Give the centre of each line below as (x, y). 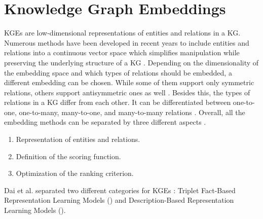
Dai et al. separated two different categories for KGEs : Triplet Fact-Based (120, 190)
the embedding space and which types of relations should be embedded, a (118, 72)
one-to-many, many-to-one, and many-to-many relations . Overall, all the (132, 112)
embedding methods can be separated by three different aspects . (105, 122)
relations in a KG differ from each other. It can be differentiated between (118, 102)
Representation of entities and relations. (78, 139)
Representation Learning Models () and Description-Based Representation (119, 200)
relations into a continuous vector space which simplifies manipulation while (122, 52)
